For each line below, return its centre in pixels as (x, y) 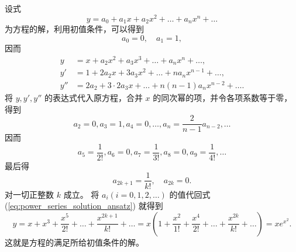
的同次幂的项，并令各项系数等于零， (223, 97)
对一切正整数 (29, 194)
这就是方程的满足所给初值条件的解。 (74, 242)
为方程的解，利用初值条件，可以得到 (74, 29)
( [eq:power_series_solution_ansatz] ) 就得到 (84, 206)
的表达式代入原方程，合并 (93, 97)
